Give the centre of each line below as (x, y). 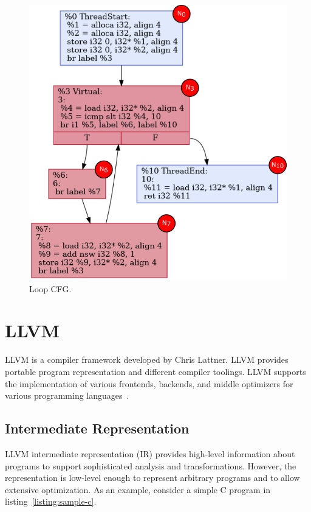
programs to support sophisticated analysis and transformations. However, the (151, 465)
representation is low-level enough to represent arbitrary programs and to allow (152, 478)
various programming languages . (67, 395)
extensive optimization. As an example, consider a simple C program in (138, 489)
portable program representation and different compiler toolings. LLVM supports (155, 371)
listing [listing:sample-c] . (51, 501)
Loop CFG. (50, 288)
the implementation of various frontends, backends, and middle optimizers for (149, 383)
